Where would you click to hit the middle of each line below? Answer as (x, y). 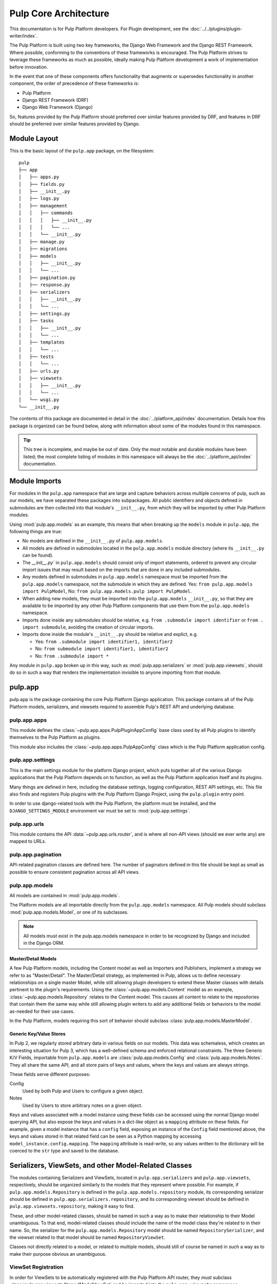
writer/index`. (24, 35)
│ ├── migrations (43, 249)
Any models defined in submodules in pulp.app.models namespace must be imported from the (125, 577)
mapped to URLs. (28, 841)
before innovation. (29, 67)
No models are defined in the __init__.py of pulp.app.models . (93, 541)
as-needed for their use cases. (42, 1011)
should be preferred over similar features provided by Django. (75, 124)
